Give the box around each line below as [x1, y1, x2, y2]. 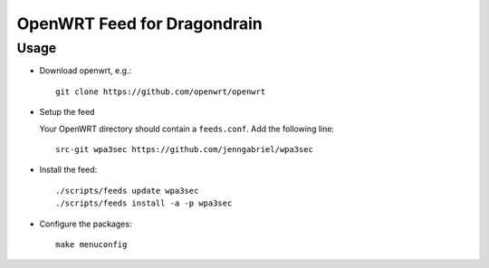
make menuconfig [55, 239, 128, 249]
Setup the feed [39, 107, 95, 118]
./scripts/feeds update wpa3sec [55, 186, 199, 196]
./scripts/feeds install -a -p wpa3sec [55, 198, 233, 208]
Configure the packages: [39, 218, 132, 229]
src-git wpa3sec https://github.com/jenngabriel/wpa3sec [55, 144, 314, 154]
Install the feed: [39, 164, 98, 176]
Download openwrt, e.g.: [39, 65, 132, 76]
